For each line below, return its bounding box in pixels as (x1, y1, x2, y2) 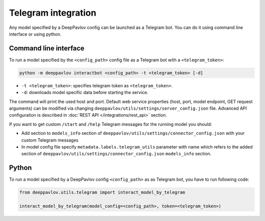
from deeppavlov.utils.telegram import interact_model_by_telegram (19, 190, 185, 196)
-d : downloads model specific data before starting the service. (21, 90, 149, 96)
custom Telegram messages (21, 137, 79, 143)
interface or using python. (9, 31, 62, 37)
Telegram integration (9, 7, 97, 18)
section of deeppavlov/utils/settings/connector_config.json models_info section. (21, 151, 212, 157)
